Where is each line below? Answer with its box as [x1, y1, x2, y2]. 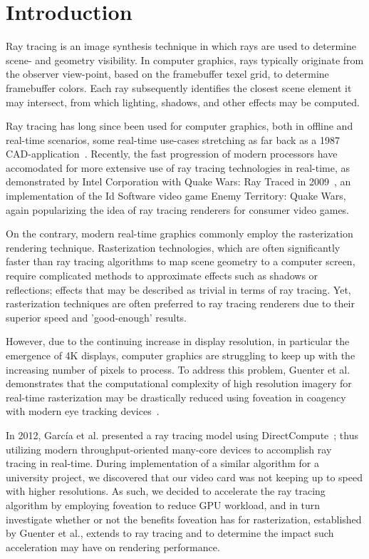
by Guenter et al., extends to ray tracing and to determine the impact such [6, 525, 334, 540]
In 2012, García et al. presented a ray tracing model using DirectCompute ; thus [6, 427, 358, 442]
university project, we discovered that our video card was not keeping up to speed [6, 469, 363, 484]
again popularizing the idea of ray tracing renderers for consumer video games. [6, 202, 350, 217]
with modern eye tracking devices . [6, 404, 160, 419]
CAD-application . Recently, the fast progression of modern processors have [6, 146, 338, 161]
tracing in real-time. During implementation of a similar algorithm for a [6, 456, 319, 471]
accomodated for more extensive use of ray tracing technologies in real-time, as [6, 160, 350, 175]
